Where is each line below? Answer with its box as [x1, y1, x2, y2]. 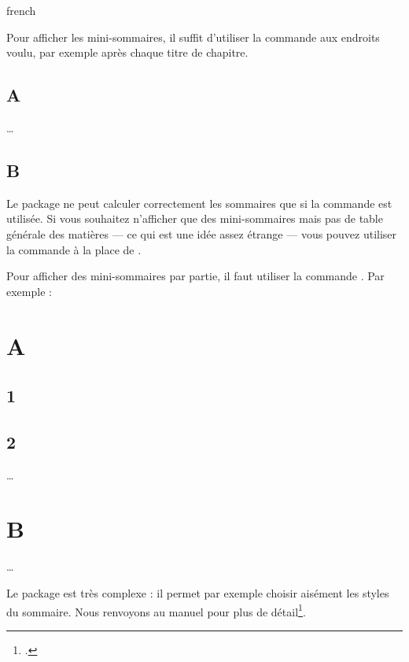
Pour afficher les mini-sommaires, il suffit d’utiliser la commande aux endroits [6, 28, 380, 45]
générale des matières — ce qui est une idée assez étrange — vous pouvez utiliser [6, 225, 397, 242]
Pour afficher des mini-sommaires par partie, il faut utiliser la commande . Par [6, 268, 385, 284]
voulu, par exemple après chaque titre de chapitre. [6, 44, 249, 61]
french [6, 2, 36, 18]
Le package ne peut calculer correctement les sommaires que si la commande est [6, 194, 392, 211]
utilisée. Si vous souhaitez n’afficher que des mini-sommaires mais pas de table [6, 210, 383, 227]
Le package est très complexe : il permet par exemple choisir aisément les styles [6, 585, 389, 601]
